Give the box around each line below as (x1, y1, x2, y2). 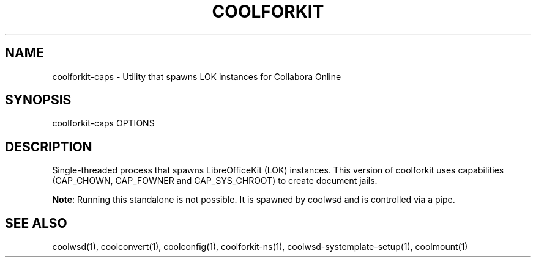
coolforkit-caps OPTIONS (52, 118, 155, 129)
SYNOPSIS (5, 92, 72, 108)
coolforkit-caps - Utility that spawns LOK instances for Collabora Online (52, 71, 341, 82)
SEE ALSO (5, 215, 67, 231)
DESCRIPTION (5, 139, 92, 155)
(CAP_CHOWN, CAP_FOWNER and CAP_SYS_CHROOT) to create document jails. (52, 175, 378, 186)
